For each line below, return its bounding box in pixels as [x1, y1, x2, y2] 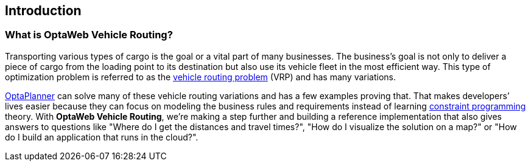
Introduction [5, 3, 82, 18]
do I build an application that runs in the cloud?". [5, 131, 199, 142]
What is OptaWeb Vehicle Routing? [5, 29, 173, 41]
